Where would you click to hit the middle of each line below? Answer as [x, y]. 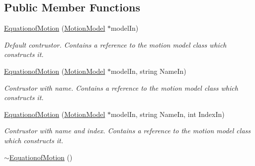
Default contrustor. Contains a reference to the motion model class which [115, 44]
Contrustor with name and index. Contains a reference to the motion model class [127, 131]
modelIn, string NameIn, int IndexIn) [168, 114]
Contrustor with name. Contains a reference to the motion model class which [121, 87]
